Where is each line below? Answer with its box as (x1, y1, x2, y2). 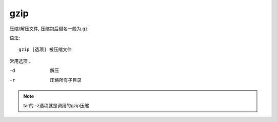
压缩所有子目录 (50, 77, 82, 83)
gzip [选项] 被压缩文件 (18, 46, 72, 53)
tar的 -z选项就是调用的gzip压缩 (23, 103, 89, 109)
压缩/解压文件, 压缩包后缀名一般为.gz (9, 26, 88, 32)
